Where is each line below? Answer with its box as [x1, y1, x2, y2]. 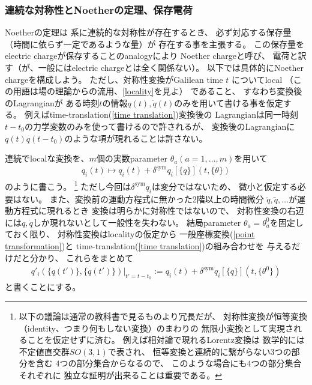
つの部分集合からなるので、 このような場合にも [59, 357, 247, 369]
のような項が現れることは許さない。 [64, 132, 208, 144]
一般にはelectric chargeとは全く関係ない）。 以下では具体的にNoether [38, 61, 304, 73]
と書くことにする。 [5, 280, 81, 293]
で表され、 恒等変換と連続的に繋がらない [107, 345, 271, 357]
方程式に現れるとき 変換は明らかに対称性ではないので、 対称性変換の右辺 [13, 204, 304, 217]
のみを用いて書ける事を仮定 [174, 96, 283, 109]
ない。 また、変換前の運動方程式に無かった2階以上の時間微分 [21, 192, 264, 205]
